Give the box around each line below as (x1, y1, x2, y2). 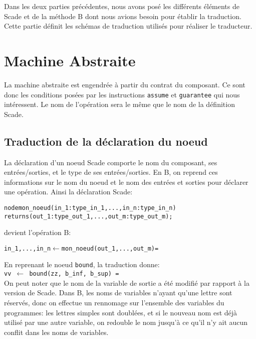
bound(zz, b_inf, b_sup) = (29, 270, 119, 278)
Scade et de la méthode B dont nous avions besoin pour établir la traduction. (4, 11, 241, 21)
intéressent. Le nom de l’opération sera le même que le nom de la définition (4, 99, 235, 109)
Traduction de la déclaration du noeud (4, 133, 208, 149)
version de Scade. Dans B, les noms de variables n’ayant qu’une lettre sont (4, 287, 232, 298)
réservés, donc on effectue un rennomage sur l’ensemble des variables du (4, 297, 224, 307)
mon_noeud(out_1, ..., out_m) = (61, 245, 159, 252)
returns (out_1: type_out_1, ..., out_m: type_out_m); (4, 212, 173, 220)
